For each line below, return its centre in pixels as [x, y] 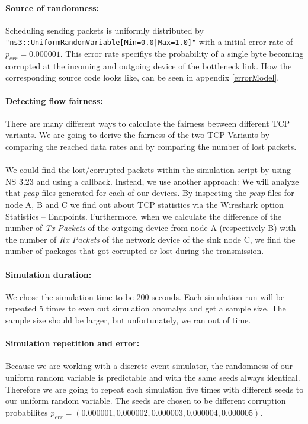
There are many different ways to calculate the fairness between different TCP [148, 123]
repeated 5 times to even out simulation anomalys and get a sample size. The [146, 308]
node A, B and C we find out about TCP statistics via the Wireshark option [145, 204]
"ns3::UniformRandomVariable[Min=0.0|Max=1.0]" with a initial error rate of [149, 42]
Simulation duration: [49, 274]
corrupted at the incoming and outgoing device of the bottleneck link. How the [149, 65]
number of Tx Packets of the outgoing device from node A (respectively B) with [151, 228]
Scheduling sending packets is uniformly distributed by [105, 30]
